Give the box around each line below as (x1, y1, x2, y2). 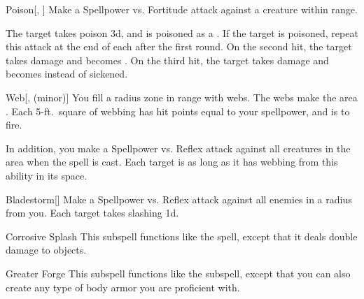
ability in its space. (6, 168, 87, 182)
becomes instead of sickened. (6, 66, 128, 81)
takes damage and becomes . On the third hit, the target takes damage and (6, 52, 329, 67)
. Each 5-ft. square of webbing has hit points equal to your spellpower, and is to (6, 103, 350, 118)
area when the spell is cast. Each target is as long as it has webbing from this (6, 154, 338, 169)
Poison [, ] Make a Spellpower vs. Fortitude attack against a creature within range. (6, 2, 358, 16)
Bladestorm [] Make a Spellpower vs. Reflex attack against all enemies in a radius (6, 191, 352, 206)
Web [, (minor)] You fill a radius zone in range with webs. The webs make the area (6, 89, 358, 104)
